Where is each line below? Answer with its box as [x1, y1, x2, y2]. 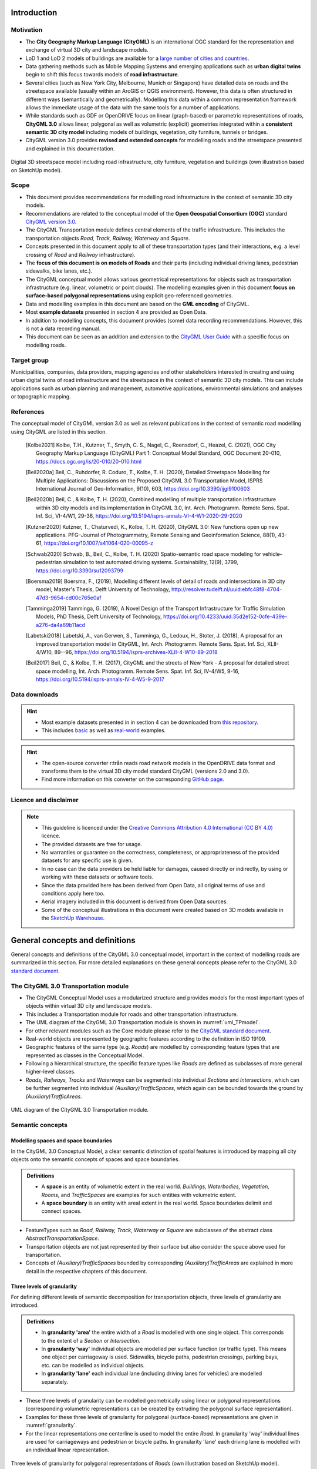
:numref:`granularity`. [25, 1422, 77, 1429]
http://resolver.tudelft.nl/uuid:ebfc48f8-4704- [171, 586, 282, 593]
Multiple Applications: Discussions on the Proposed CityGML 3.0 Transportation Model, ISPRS [36, 477, 263, 484]
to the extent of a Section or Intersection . [41, 1337, 141, 1344]
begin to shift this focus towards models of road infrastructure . [25, 71, 180, 78]
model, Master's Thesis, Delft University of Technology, [36, 586, 170, 593]
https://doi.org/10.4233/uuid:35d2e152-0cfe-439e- [163, 613, 288, 620]
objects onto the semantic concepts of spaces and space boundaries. [11, 1156, 180, 1163]
